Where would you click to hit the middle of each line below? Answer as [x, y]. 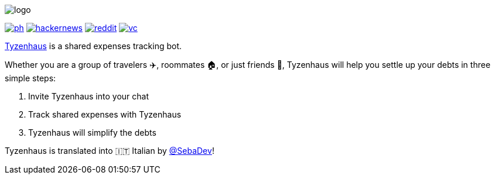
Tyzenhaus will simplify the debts [92, 132]
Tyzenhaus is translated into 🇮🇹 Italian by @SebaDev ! [110, 151]
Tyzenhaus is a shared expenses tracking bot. [93, 46]
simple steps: [30, 78]
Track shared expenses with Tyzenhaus [105, 114]
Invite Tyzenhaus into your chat [88, 96]
